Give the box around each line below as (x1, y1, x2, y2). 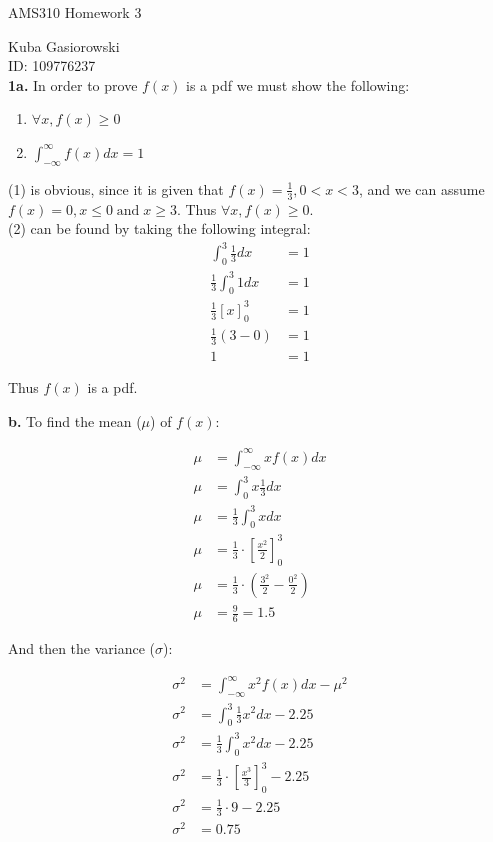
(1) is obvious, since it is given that (8, 178, 224, 199)
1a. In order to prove (8, 74, 138, 95)
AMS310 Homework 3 (8, 2, 142, 22)
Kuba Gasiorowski (8, 35, 120, 56)
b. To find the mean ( (8, 410, 142, 431)
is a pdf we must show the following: (186, 74, 410, 95)
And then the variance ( (8, 638, 156, 659)
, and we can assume (358, 178, 485, 199)
